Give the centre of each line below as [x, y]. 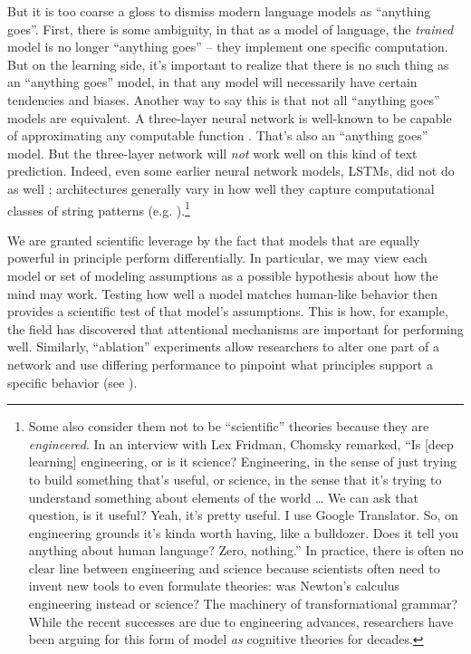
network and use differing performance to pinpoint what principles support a [220, 364]
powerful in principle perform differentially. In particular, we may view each [217, 258]
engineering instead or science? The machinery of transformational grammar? [243, 604]
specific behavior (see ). [72, 382]
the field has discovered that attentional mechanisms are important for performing [235, 328]
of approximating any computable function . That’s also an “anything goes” [218, 135]
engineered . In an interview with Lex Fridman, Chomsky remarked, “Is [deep [241, 443]
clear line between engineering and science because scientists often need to [234, 567]
